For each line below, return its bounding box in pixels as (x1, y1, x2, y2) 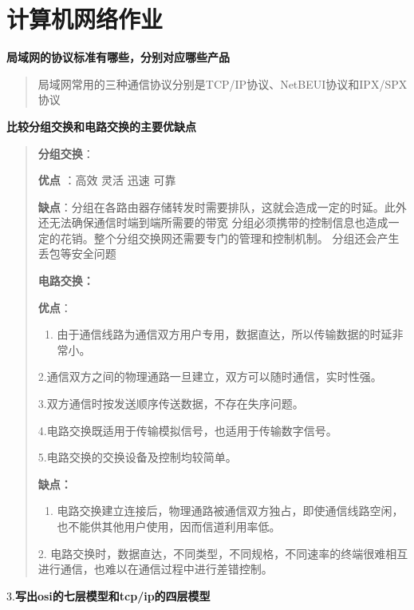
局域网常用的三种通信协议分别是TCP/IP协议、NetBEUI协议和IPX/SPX (37, 75, 408, 92)
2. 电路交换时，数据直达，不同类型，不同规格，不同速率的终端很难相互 (37, 545, 408, 561)
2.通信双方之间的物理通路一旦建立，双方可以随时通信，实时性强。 (37, 368, 382, 385)
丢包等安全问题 (37, 245, 116, 262)
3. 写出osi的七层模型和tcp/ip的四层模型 (6, 587, 211, 604)
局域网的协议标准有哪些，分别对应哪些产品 (6, 49, 230, 65)
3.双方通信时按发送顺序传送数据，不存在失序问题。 (37, 395, 304, 412)
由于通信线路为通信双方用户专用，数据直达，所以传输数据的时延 (57, 326, 392, 343)
